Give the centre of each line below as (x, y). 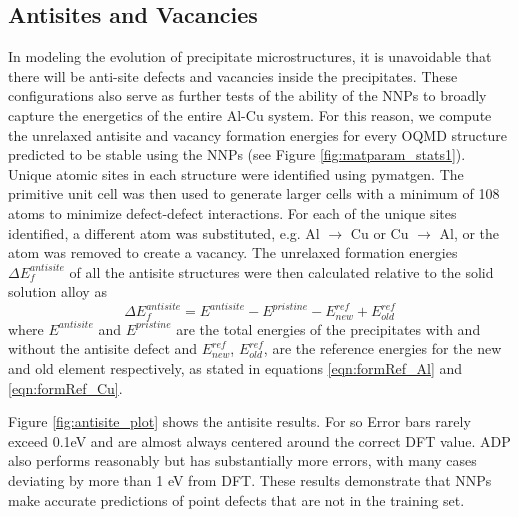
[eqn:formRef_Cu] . (65, 387)
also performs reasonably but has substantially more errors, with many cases (242, 460)
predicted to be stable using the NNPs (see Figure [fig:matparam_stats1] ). (237, 154)
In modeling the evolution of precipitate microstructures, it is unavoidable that (250, 56)
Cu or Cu (379, 232)
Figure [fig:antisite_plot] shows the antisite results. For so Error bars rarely (239, 421)
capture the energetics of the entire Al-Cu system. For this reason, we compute (250, 114)
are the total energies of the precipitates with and (328, 328)
